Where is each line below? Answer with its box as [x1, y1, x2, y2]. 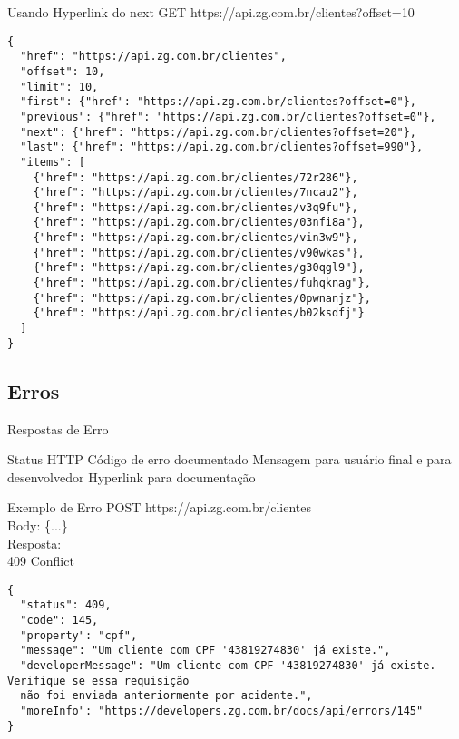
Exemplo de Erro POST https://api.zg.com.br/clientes [7, 498, 311, 517]
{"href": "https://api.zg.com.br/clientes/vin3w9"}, [33, 231, 358, 245]
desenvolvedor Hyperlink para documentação [7, 467, 256, 486]
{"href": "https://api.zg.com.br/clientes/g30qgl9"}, [33, 261, 365, 275]
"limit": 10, [20, 80, 99, 93]
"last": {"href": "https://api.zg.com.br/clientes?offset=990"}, [20, 141, 424, 154]
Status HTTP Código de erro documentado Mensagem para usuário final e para [7, 450, 452, 469]
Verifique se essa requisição [7, 674, 190, 687]
